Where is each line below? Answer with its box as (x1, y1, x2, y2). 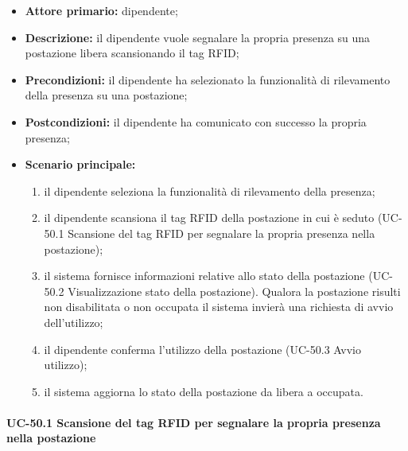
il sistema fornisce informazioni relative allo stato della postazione (44, 267, 365, 284)
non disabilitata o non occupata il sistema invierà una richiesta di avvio (44, 298, 394, 315)
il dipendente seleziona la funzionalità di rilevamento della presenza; (44, 182, 375, 199)
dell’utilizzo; (44, 313, 103, 330)
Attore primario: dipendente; (25, 2, 178, 18)
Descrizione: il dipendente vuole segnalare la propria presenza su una (25, 29, 371, 45)
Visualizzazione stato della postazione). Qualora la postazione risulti (68, 282, 401, 299)
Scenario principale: (25, 156, 136, 173)
